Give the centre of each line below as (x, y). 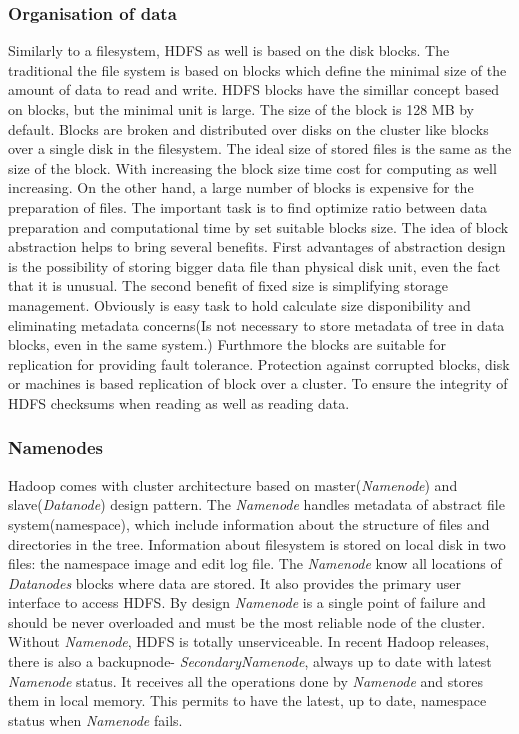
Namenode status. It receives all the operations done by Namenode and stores (245, 680)
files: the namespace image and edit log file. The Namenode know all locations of (255, 563)
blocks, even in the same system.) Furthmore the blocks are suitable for (227, 344)
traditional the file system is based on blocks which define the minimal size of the (257, 69)
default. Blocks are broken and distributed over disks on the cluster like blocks (248, 128)
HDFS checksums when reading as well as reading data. (179, 402)
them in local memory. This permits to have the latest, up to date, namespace (247, 700)
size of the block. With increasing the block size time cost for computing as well (252, 167)
